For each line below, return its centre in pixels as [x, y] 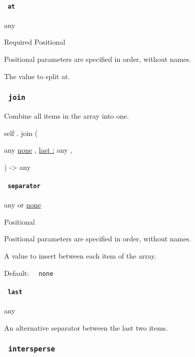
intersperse [32, 349]
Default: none [29, 273]
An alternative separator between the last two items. [86, 327]
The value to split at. [37, 76]
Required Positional [35, 42]
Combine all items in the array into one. [67, 116]
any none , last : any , [38, 150]
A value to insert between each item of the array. [80, 256]
